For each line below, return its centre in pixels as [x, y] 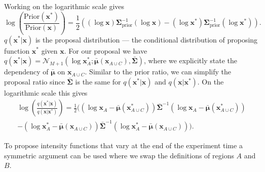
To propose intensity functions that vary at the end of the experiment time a [123, 145]
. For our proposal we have [106, 50]
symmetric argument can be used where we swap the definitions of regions [119, 155]
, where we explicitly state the [190, 60]
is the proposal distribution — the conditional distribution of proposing [146, 39]
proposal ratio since [34, 81]
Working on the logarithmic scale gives [64, 6]
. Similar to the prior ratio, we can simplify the [158, 72]
